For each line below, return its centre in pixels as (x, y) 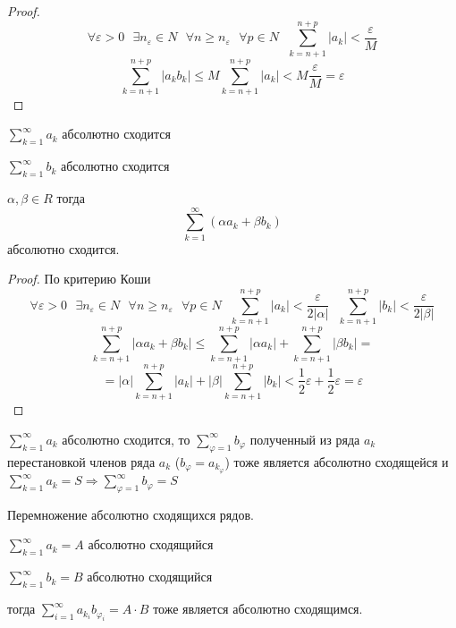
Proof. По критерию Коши (79, 279)
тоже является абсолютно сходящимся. (258, 609)
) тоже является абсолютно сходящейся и (337, 461)
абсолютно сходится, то (126, 439)
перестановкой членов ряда (81, 461)
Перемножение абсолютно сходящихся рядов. (131, 514)
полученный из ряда (305, 439)
